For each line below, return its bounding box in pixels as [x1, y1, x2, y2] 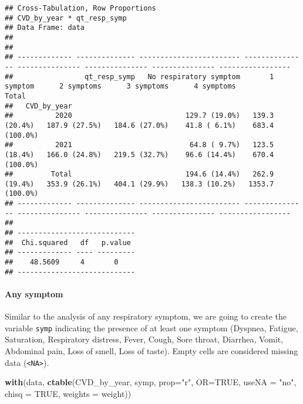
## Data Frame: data [5, 23, 85, 32]
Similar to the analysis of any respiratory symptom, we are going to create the [5, 310, 287, 322]
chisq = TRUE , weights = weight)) [5, 387, 132, 399]
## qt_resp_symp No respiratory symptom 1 [5, 72, 274, 81]
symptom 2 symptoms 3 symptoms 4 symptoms [5, 82, 236, 91]
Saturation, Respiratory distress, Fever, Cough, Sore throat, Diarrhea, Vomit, [5, 333, 284, 345]
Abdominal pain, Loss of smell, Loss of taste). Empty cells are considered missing [5, 345, 298, 357]
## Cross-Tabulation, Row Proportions [5, 4, 156, 12]
